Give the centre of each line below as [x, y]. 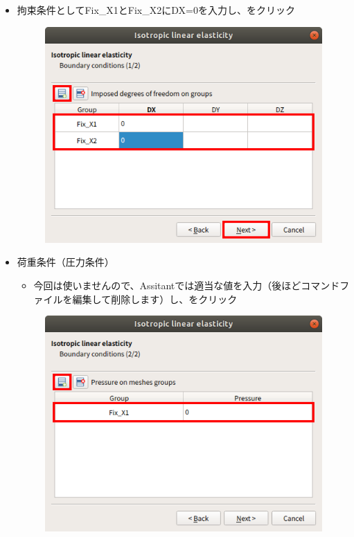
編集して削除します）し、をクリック [155, 299]
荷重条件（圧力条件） [65, 262]
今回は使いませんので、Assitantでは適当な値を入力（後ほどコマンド [187, 285]
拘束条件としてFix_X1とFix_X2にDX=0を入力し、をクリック [156, 10]
